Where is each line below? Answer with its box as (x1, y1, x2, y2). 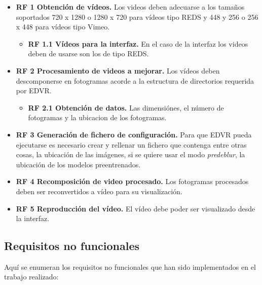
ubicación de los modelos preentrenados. (16, 159, 141, 169)
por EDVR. (16, 85, 52, 96)
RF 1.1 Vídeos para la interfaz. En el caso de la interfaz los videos (28, 38, 248, 49)
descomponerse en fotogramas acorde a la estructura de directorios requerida (16, 75, 254, 86)
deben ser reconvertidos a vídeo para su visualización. (16, 186, 182, 196)
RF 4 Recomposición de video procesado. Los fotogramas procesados (16, 176, 249, 187)
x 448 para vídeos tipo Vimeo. (16, 21, 110, 32)
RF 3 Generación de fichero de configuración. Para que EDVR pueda (16, 129, 252, 139)
